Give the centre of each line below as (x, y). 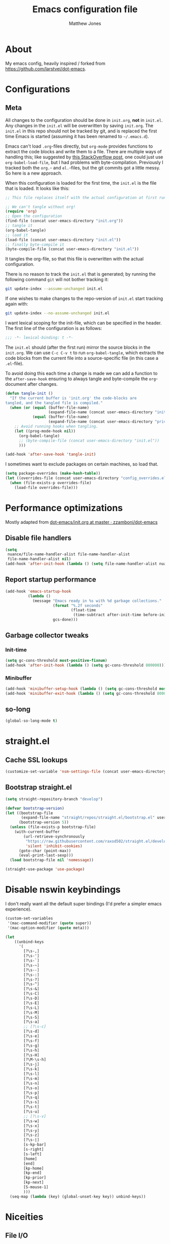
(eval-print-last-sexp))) (46, 855)
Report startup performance (51, 580)
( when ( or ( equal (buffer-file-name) (50, 408)
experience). (18, 909)
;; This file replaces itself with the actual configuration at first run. (87, 197)
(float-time (83, 610)
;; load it (17, 235)
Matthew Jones (85, 23)
